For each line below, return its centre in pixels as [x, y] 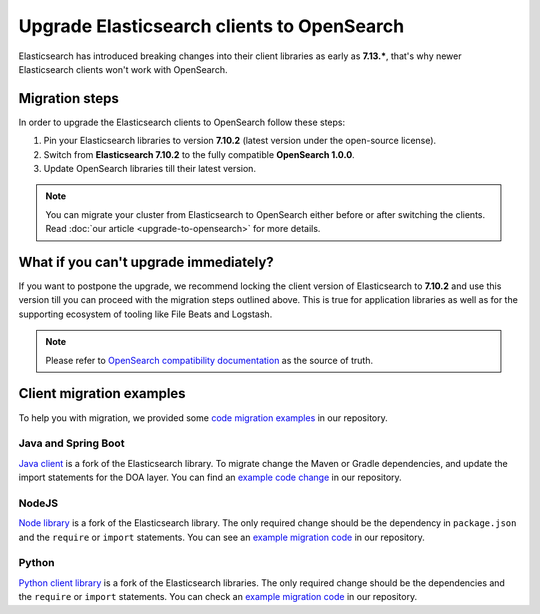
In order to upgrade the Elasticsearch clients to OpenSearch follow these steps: [181, 122]
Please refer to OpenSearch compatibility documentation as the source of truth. [209, 360]
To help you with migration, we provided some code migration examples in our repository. [203, 417]
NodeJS [38, 503]
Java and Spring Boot [71, 443]
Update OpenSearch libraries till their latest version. [150, 169]
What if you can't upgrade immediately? [146, 262]
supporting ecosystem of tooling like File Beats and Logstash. [145, 314]
